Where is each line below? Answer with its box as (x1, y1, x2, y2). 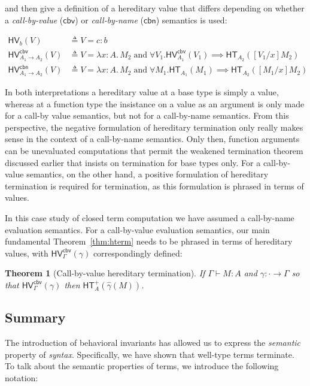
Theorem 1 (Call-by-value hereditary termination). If (5, 267, 205, 279)
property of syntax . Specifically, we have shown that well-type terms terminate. (5, 348, 294, 360)
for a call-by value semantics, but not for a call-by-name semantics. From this (5, 109, 289, 122)
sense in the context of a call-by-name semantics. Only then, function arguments (5, 132, 300, 145)
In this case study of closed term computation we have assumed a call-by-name (5, 211, 294, 224)
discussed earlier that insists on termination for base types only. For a (5, 156, 261, 168)
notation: (5, 371, 38, 384)
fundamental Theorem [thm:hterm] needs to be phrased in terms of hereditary (5, 235, 293, 248)
